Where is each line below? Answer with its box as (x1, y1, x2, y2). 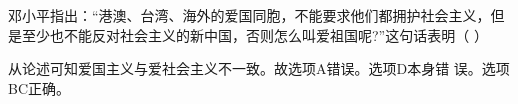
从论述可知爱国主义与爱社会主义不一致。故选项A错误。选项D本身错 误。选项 (8, 58, 510, 79)
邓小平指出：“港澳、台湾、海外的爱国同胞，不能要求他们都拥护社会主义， (8, 5, 491, 25)
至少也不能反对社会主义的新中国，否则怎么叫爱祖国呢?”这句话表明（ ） (21, 24, 488, 45)
